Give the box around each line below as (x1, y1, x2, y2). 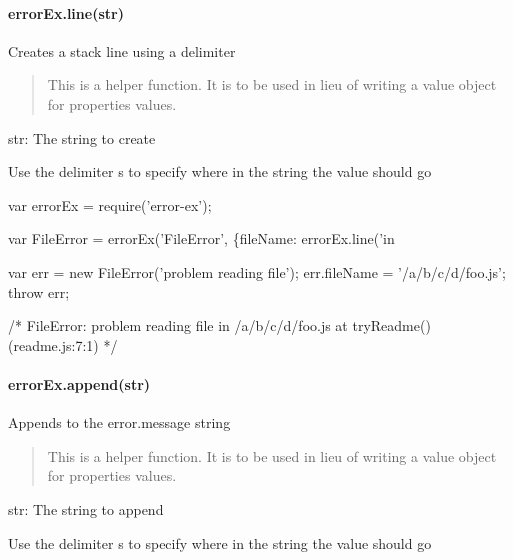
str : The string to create (8, 127, 156, 148)
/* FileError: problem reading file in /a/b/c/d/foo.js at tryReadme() (8, 315, 431, 336)
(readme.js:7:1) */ (8, 334, 118, 355)
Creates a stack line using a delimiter (8, 40, 236, 61)
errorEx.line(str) (8, 2, 124, 23)
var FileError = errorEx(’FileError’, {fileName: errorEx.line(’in (8, 228, 395, 249)
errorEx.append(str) (8, 373, 151, 394)
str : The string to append (8, 498, 164, 519)
